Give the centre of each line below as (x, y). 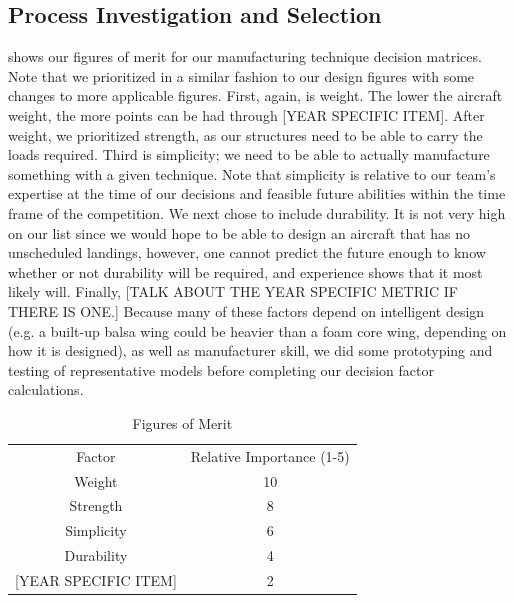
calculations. (46, 389)
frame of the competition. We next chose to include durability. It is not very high (257, 212)
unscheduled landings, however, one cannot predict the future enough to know (247, 252)
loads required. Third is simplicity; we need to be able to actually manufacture (249, 154)
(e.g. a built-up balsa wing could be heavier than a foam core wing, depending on (257, 330)
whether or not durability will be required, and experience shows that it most (245, 271)
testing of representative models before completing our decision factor (221, 369)
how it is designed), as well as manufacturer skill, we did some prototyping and (250, 350)
